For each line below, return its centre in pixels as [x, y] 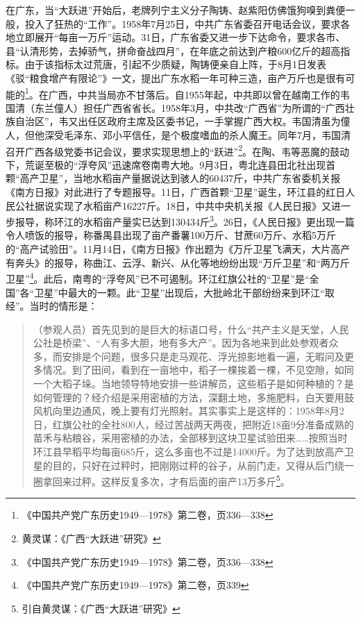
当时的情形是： [64, 306]
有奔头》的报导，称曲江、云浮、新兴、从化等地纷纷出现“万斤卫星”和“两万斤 [178, 262]
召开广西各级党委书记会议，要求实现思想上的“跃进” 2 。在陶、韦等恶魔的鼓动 [178, 150]
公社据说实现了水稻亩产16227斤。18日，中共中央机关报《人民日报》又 [173, 205]
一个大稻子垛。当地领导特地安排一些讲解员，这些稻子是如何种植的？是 [193, 384]
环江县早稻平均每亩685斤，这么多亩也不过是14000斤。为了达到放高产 [188, 452]
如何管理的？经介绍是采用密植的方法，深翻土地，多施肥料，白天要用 [188, 397]
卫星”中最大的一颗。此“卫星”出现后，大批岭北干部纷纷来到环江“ [179, 292]
